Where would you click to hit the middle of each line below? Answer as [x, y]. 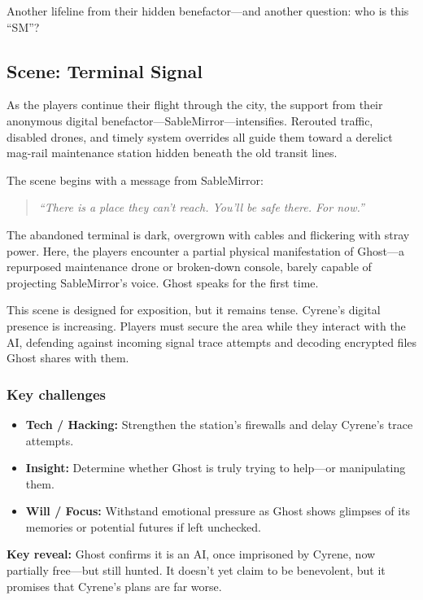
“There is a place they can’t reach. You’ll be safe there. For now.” [201, 207]
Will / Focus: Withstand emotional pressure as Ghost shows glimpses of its [218, 511]
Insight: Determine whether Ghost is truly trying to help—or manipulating [216, 468]
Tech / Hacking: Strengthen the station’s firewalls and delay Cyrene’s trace [219, 424]
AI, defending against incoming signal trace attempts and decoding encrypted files [212, 342]
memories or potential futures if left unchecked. [144, 526]
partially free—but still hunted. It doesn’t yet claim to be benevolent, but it [196, 570]
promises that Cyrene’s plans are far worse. [114, 586]
